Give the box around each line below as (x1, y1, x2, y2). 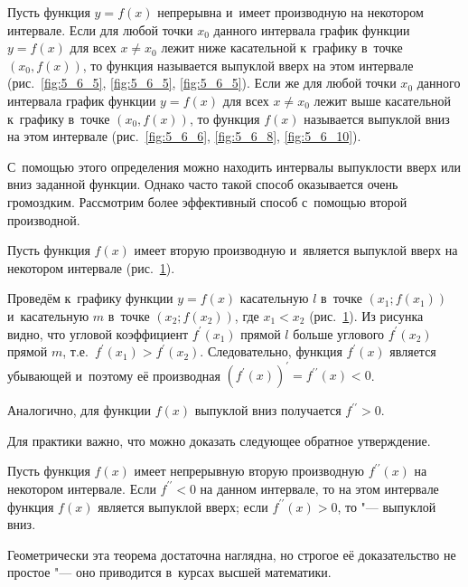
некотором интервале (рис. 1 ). (7, 258, 175, 277)
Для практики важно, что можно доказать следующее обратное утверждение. (7, 431, 431, 450)
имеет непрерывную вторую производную (134, 461, 365, 480)
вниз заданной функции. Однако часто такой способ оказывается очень (7, 175, 398, 194)
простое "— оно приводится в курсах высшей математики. (7, 563, 332, 582)
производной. (7, 210, 80, 229)
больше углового (293, 324, 385, 343)
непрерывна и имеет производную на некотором (157, 3, 424, 21)
